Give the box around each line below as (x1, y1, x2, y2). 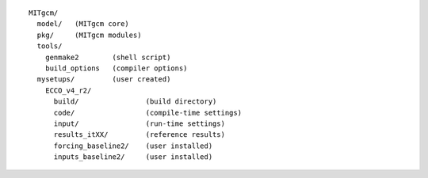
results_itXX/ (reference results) (53, 131, 226, 139)
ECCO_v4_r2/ (44, 85, 92, 95)
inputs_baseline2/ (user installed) (53, 153, 213, 161)
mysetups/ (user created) (36, 75, 171, 84)
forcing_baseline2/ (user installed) (53, 141, 213, 150)
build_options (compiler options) (44, 63, 188, 73)
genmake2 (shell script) (44, 52, 171, 62)
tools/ (36, 42, 63, 51)
